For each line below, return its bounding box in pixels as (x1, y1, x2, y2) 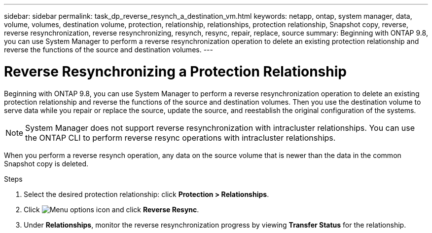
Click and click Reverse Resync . (24, 205, 199, 214)
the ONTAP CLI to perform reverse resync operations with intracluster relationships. (25, 132, 336, 143)
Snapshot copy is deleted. (4, 159, 88, 168)
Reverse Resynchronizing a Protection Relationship (4, 63, 347, 80)
